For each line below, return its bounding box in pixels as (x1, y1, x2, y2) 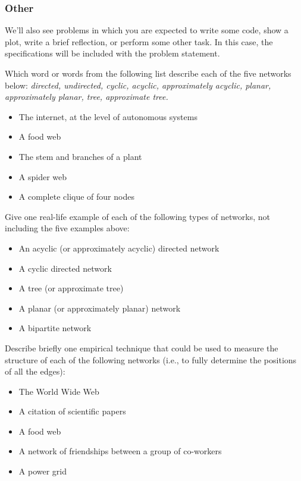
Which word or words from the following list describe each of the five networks (5, 67, 291, 79)
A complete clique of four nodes (18, 190, 134, 203)
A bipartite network (18, 322, 92, 334)
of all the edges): (5, 365, 65, 378)
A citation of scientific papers (18, 405, 126, 417)
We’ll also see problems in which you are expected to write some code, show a (5, 24, 289, 36)
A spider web (18, 170, 67, 183)
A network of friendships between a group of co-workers (18, 445, 222, 457)
